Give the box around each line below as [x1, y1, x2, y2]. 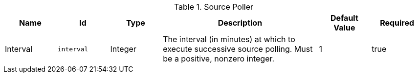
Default [330, 13, 358, 23]
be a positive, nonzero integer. [163, 54, 275, 63]
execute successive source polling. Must [163, 44, 313, 54]
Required [380, 18, 415, 28]
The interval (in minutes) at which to [163, 34, 295, 44]
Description [218, 18, 263, 28]
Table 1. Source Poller [174, 2, 254, 12]
